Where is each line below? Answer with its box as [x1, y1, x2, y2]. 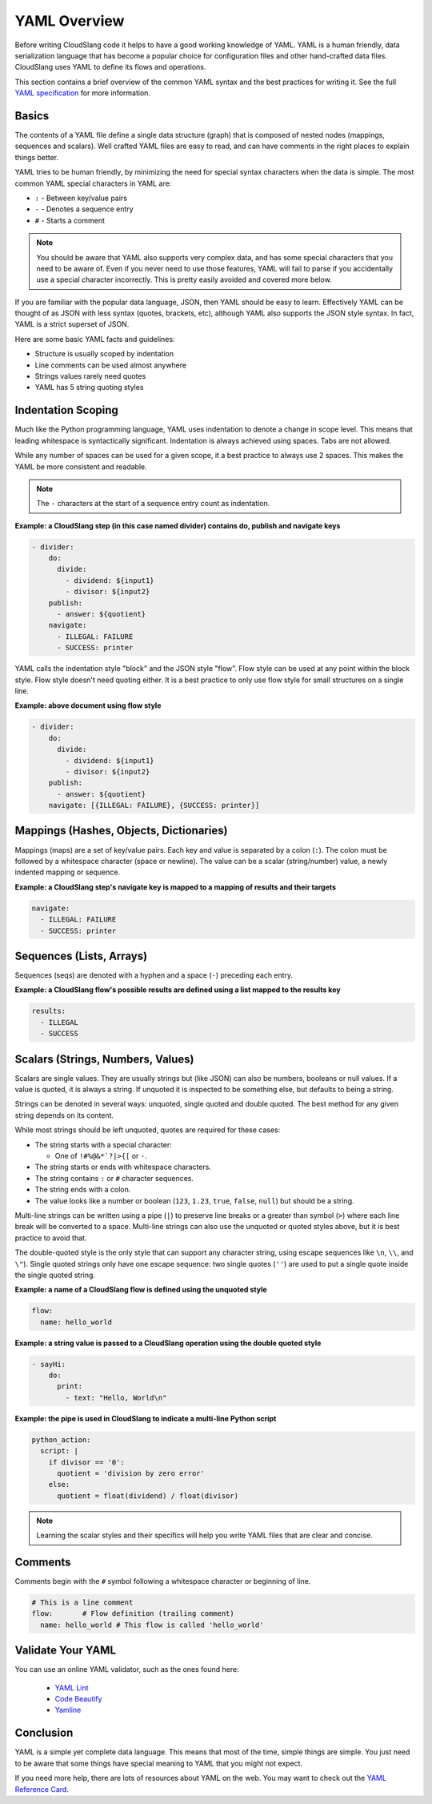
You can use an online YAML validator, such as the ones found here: [14, 1665, 239, 1674]
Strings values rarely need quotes [34, 372, 146, 381]
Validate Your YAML [14, 1644, 116, 1657]
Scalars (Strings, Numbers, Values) [14, 1052, 195, 1066]
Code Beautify [54, 1694, 102, 1704]
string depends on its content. [14, 1110, 114, 1120]
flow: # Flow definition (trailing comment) [31, 1609, 235, 1618]
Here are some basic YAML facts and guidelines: [14, 334, 175, 344]
